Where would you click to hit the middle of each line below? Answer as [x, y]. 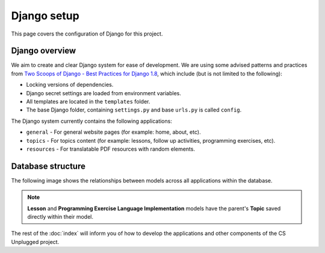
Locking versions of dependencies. [70, 85]
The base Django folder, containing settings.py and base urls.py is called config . [134, 110]
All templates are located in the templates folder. [88, 102]
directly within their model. [60, 217]
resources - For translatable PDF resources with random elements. [111, 149]
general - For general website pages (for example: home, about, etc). [113, 132]
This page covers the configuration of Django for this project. [87, 34]
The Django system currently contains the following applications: [92, 121]
